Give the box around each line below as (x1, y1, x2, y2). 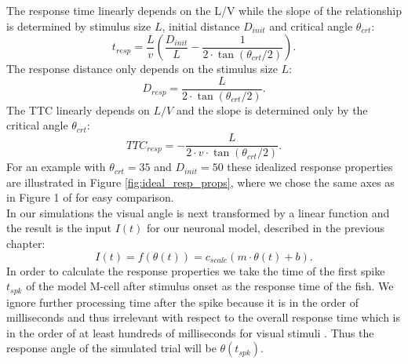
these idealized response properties (227, 158, 393, 175)
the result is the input (6, 220, 111, 236)
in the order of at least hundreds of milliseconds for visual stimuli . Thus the (6, 324, 374, 340)
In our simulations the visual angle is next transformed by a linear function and (6, 204, 390, 220)
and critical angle (269, 17, 353, 34)
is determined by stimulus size (6, 17, 151, 34)
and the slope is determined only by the (176, 101, 368, 118)
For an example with (6, 158, 106, 175)
